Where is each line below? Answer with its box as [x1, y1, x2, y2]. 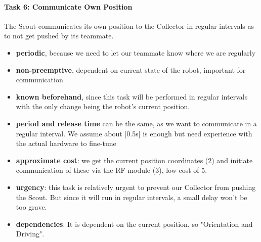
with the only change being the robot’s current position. [16, 101, 190, 112]
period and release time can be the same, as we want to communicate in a [16, 118, 257, 128]
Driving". [16, 228, 45, 239]
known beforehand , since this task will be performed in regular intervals [16, 91, 248, 102]
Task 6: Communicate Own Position [4, 1, 133, 12]
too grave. [16, 202, 47, 212]
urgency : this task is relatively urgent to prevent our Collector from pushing [16, 181, 256, 192]
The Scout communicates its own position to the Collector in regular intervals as [4, 20, 254, 31]
